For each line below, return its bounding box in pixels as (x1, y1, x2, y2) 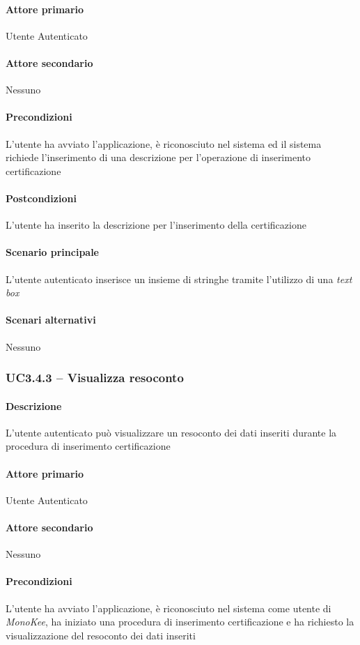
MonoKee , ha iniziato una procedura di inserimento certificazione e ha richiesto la (6, 614, 354, 629)
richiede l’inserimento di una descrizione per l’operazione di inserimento (6, 150, 311, 165)
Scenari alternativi (6, 312, 96, 327)
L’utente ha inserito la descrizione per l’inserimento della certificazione (6, 218, 306, 232)
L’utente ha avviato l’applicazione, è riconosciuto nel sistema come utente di (6, 600, 331, 615)
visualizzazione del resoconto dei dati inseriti (6, 628, 196, 642)
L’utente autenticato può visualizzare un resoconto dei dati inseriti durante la (6, 425, 337, 439)
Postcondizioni (6, 190, 77, 205)
